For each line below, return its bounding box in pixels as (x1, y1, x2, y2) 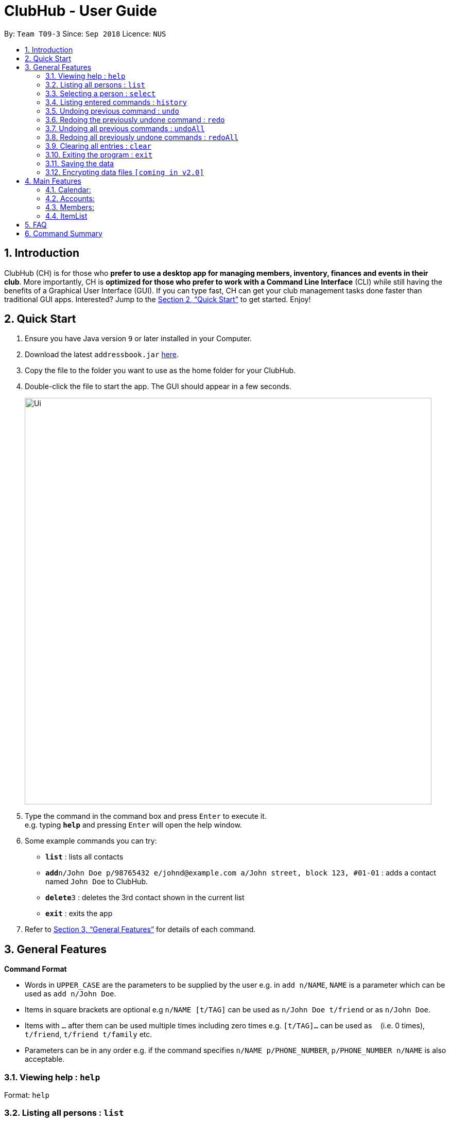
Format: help (4, 1091, 49, 1100)
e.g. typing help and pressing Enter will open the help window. (25, 820, 242, 830)
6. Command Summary (25, 229, 102, 238)
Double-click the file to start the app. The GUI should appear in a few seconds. (25, 382, 291, 391)
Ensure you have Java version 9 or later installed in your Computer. (25, 334, 252, 343)
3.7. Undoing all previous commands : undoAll (45, 124, 205, 133)
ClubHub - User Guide (4, 2, 157, 20)
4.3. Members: (45, 202, 95, 212)
